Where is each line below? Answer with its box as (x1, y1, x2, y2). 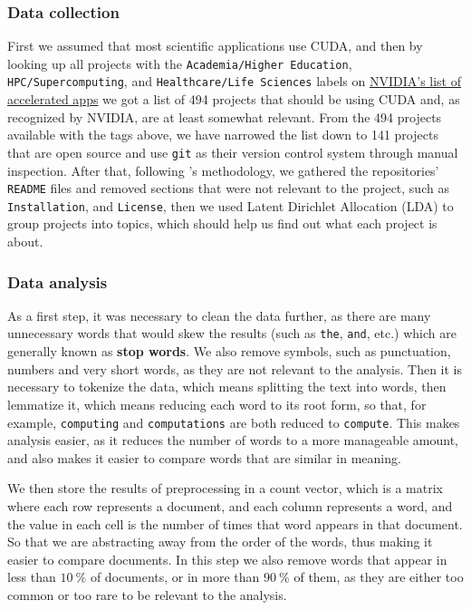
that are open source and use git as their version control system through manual (7, 142, 458, 161)
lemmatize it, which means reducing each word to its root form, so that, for (7, 394, 427, 413)
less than (7, 567, 56, 586)
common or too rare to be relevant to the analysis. (7, 585, 287, 604)
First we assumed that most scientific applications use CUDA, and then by (7, 36, 423, 55)
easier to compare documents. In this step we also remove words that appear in (7, 549, 447, 568)
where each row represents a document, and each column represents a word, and (7, 496, 453, 515)
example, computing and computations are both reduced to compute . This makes (7, 412, 460, 431)
